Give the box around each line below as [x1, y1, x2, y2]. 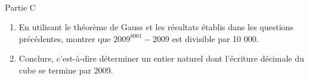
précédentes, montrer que [18, 32, 111, 44]
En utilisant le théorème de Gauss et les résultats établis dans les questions [18, 21, 293, 33]
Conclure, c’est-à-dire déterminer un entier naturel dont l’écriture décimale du [18, 52, 304, 65]
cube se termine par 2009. [18, 63, 113, 76]
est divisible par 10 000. [172, 32, 259, 44]
